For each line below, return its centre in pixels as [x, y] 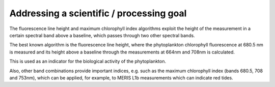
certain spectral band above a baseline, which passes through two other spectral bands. [102, 35]
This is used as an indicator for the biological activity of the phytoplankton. [88, 62]
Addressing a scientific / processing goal [98, 13]
